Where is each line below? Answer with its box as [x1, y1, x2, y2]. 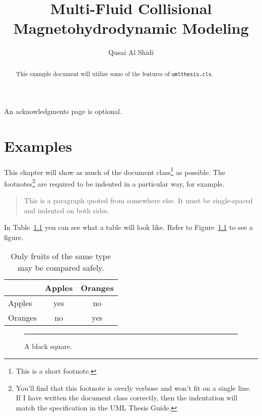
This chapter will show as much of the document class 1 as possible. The [4, 165, 225, 177]
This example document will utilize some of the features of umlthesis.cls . [16, 69, 213, 78]
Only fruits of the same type [11, 250, 111, 262]
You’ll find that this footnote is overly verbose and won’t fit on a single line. [16, 382, 251, 393]
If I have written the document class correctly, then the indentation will [16, 392, 238, 403]
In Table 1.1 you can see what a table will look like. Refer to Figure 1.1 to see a [4, 222, 253, 232]
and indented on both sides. [24, 205, 110, 215]
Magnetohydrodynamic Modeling [13, 18, 249, 38]
